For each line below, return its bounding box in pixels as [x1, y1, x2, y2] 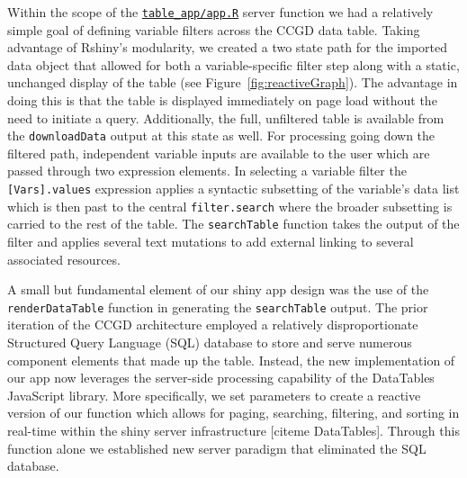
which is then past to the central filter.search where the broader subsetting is [7, 196, 453, 215]
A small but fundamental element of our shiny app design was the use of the [7, 280, 429, 299]
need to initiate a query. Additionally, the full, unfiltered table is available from [7, 108, 445, 127]
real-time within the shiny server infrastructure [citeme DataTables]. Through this [7, 421, 460, 440]
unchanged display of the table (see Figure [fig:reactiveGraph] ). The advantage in [7, 73, 458, 92]
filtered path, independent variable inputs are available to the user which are [7, 143, 430, 162]
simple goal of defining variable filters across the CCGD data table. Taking [7, 20, 420, 39]
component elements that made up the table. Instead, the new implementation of [7, 350, 455, 369]
